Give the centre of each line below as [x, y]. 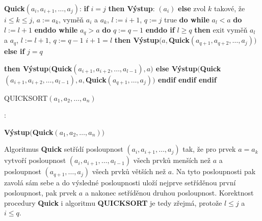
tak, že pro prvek [209, 149]
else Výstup [177, 68]
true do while [187, 19]
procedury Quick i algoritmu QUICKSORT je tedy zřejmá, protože [113, 202]
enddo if [160, 29]
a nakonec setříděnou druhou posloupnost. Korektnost [169, 193]
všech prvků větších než [129, 171]
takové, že [229, 8]
